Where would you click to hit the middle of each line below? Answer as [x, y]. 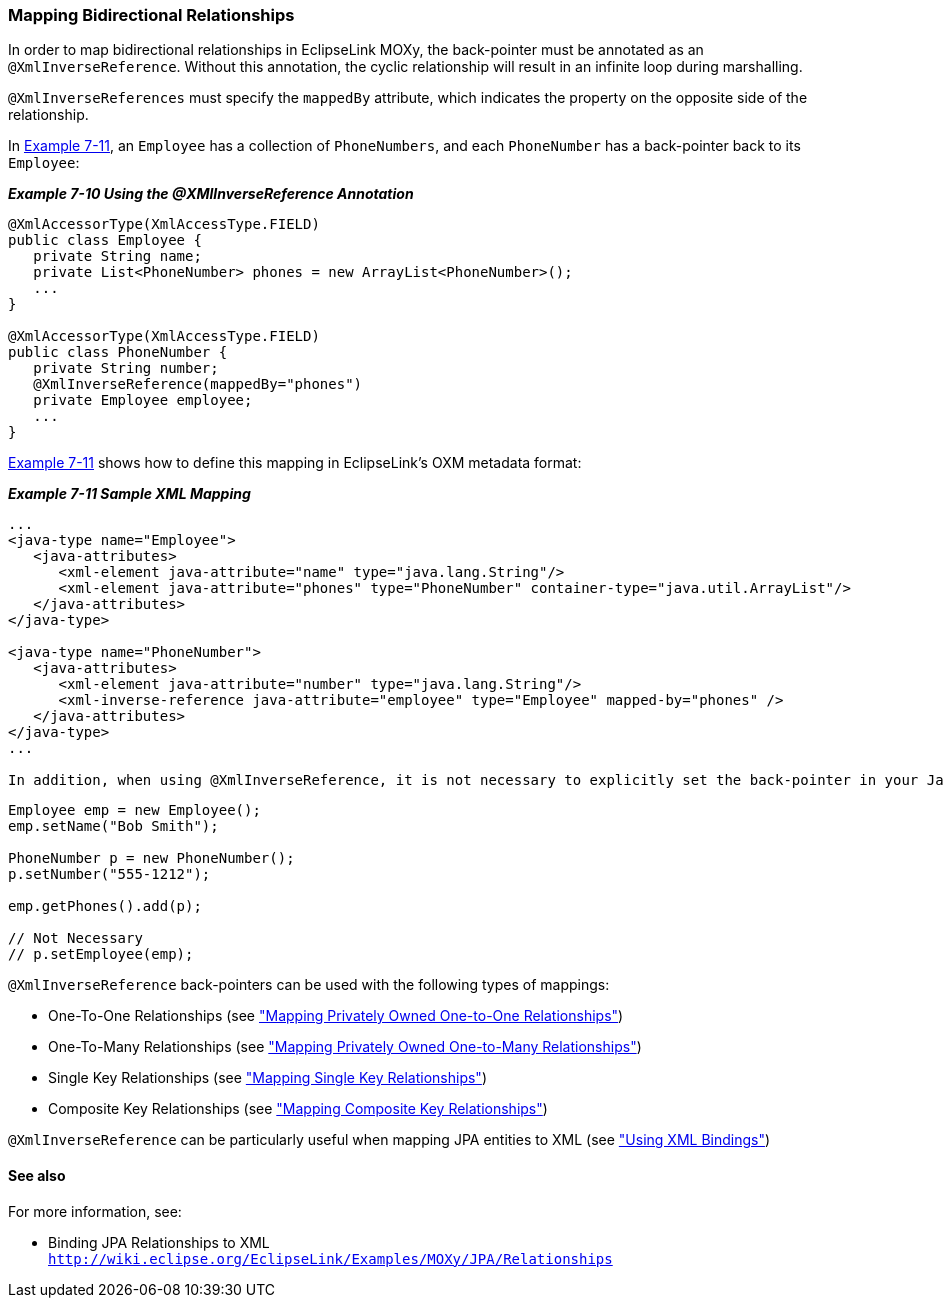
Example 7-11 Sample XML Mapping [129, 494]
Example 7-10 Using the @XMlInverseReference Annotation [211, 194]
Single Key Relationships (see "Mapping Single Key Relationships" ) [267, 1078]
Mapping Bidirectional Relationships [151, 15]
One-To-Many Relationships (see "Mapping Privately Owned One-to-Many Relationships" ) [345, 1047]
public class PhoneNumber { [118, 352]
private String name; [117, 256]
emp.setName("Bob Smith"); [113, 826]
